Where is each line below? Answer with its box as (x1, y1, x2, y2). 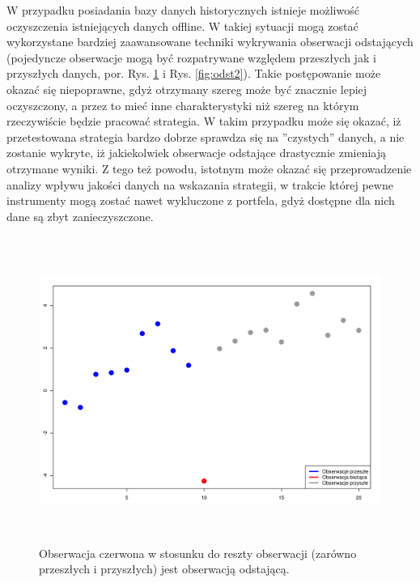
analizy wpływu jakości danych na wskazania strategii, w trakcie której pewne (6, 176, 393, 193)
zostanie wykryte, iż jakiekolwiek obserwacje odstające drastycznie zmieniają (6, 144, 386, 161)
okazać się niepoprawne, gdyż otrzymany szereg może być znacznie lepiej (6, 80, 367, 97)
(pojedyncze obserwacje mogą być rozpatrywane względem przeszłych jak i (6, 49, 376, 66)
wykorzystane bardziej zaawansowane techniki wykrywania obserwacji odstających (6, 33, 414, 50)
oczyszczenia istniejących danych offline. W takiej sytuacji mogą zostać (6, 17, 358, 34)
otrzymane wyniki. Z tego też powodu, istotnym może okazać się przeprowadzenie (6, 160, 412, 177)
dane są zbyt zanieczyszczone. (6, 207, 154, 224)
